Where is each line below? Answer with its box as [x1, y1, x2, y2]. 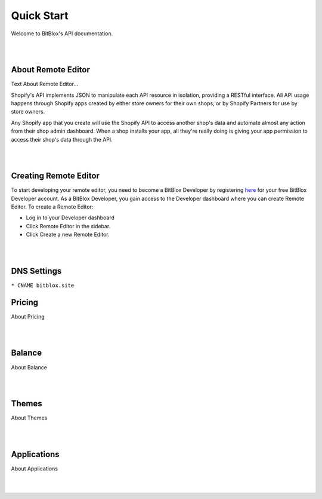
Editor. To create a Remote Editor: [11, 203, 94, 210]
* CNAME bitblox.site [11, 281, 75, 289]
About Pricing [11, 313, 45, 320]
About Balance [11, 363, 48, 371]
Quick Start [11, 9, 69, 22]
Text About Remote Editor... [11, 81, 79, 88]
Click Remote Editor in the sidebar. [26, 222, 111, 229]
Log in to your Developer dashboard [26, 214, 114, 221]
